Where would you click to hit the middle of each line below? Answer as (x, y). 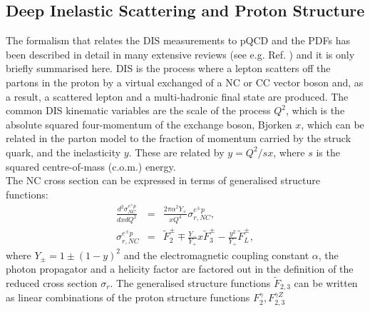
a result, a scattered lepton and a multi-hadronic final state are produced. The (177, 96)
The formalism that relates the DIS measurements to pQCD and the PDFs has (178, 40)
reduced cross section (52, 283)
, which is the (315, 110)
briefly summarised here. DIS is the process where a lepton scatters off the (168, 68)
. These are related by (176, 152)
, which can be (333, 124)
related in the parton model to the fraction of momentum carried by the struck (179, 138)
